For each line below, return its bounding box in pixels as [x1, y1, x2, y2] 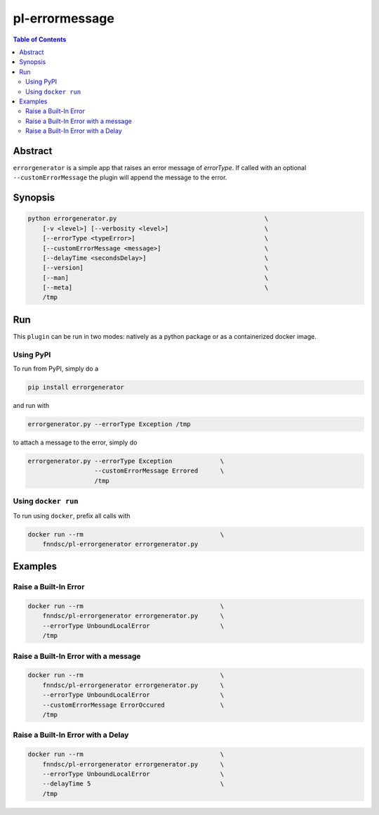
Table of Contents [13, 35, 67, 44]
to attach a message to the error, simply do [13, 438, 138, 447]
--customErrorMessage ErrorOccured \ [42, 700, 225, 709]
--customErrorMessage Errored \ [94, 467, 225, 475]
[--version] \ [42, 264, 269, 272]
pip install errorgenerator [27, 383, 124, 392]
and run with [13, 402, 50, 410]
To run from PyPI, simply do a [13, 364, 99, 373]
